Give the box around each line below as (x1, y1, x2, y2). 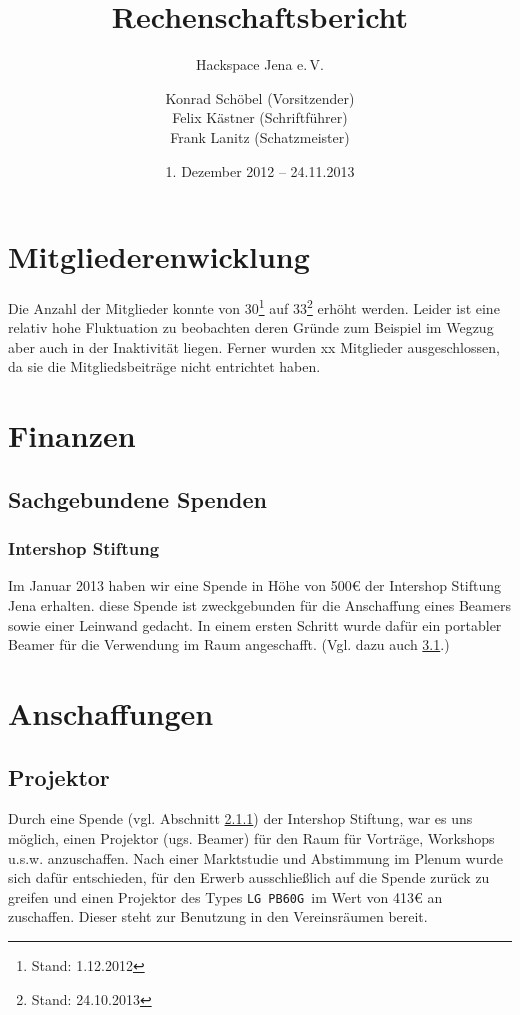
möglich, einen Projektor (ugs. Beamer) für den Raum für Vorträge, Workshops (8, 827, 495, 848)
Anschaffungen (8, 693, 214, 733)
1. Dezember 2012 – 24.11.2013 (165, 160, 355, 181)
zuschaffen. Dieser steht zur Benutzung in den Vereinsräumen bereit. (8, 906, 428, 927)
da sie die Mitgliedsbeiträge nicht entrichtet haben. (8, 356, 321, 377)
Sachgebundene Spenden (8, 483, 267, 514)
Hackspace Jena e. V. (196, 54, 324, 75)
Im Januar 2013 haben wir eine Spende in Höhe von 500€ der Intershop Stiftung (8, 575, 502, 596)
